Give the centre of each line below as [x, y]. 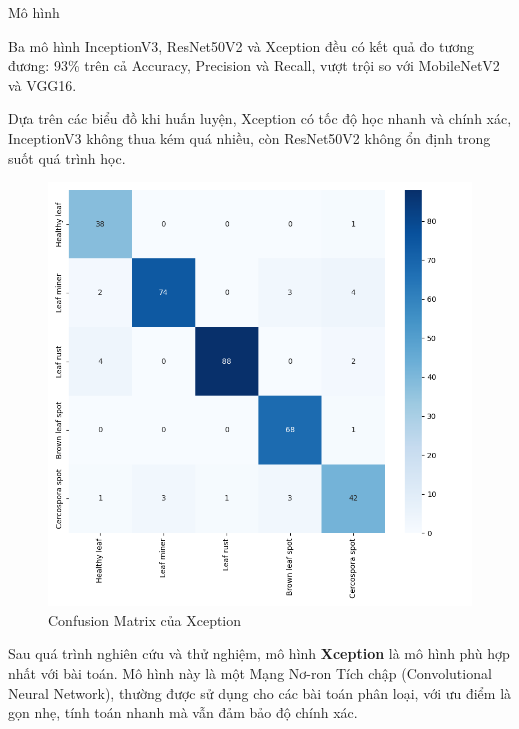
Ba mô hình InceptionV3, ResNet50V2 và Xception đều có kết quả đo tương [241, 45]
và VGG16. [42, 84]
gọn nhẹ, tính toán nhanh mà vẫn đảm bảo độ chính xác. [183, 712]
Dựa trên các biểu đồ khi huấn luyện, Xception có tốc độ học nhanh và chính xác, [260, 118]
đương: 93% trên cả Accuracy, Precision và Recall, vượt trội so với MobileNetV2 [254, 65]
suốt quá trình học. [67, 157]
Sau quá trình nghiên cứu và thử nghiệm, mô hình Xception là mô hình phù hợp [259, 653]
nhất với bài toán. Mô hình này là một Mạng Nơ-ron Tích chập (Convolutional [250, 672]
